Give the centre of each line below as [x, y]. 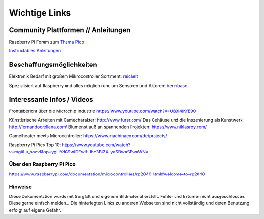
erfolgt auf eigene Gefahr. [35, 210]
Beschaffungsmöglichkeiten [53, 65]
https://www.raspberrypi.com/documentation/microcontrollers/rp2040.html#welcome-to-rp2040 [107, 174]
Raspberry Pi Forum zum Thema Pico [46, 42]
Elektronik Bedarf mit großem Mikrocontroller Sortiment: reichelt [74, 76]
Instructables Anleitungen [35, 51]
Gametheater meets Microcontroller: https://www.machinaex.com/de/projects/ [88, 136]
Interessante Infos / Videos [51, 99]
